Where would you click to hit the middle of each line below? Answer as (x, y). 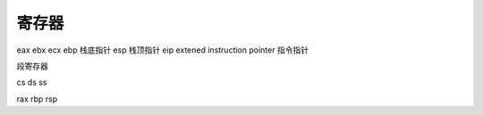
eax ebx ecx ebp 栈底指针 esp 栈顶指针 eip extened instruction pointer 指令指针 (162, 50)
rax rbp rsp (37, 99)
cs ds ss (32, 82)
